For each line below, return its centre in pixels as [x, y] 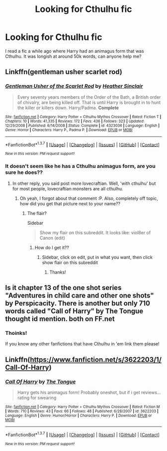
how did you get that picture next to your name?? [70, 203]
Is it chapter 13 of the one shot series [63, 288]
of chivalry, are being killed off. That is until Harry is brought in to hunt [89, 102]
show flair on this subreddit [70, 262]
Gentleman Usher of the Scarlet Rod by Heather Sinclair [74, 86]
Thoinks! [16, 333]
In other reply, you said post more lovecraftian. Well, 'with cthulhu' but [84, 183]
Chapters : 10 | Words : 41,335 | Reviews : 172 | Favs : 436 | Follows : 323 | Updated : [75, 121]
